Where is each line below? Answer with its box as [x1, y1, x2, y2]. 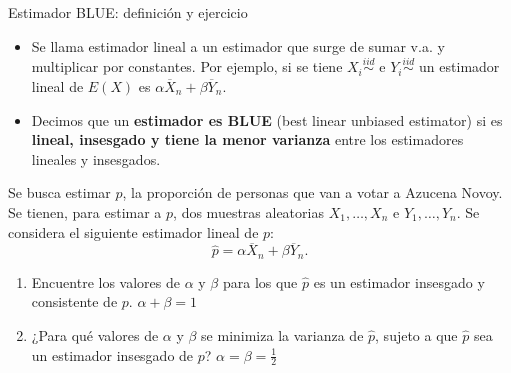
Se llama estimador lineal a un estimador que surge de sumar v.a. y [31, 35, 445, 56]
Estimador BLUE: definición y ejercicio [8, 2, 248, 22]
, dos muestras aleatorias [173, 201, 324, 222]
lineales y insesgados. [31, 148, 161, 169]
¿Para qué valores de [31, 325, 159, 346]
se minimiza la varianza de [201, 325, 364, 346]
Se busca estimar [8, 182, 111, 203]
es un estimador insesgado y [313, 271, 485, 292]
